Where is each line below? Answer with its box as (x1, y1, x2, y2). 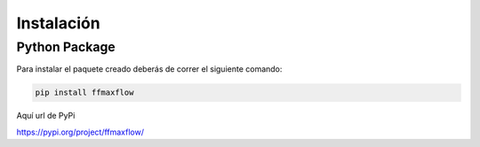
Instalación (16, 13, 101, 33)
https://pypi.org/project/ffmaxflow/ (16, 127, 145, 137)
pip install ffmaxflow (35, 88, 134, 97)
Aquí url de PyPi (16, 111, 76, 121)
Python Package (16, 39, 116, 55)
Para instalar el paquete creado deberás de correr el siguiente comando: (16, 64, 283, 74)
